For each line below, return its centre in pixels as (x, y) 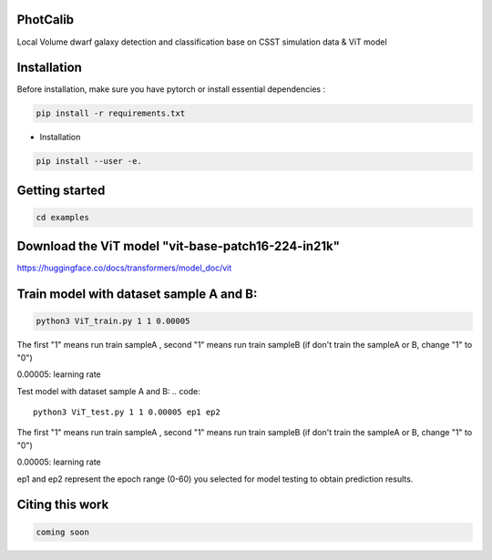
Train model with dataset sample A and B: (137, 295)
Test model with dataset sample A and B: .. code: (108, 391)
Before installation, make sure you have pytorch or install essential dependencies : (171, 89)
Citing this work (63, 505)
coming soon (63, 532)
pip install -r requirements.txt (111, 113)
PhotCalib (46, 20)
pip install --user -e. (89, 161)
